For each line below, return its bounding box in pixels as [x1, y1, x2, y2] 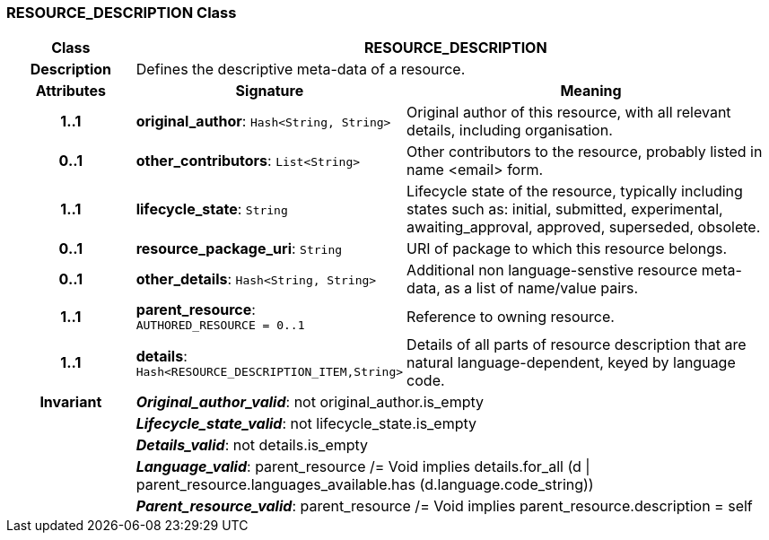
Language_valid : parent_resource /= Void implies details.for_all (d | [135, 457, 590, 476]
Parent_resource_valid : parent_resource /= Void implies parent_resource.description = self [135, 497, 753, 516]
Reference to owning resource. [406, 307, 615, 326]
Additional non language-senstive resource [406, 261, 698, 280]
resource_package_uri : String [135, 240, 343, 258]
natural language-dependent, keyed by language [406, 353, 736, 372]
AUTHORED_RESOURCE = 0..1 [135, 318, 305, 333]
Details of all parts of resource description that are [406, 335, 747, 354]
